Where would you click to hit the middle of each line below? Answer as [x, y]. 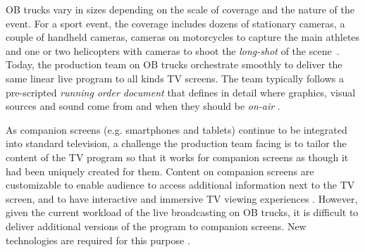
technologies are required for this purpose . [98, 240]
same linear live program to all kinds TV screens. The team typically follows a [175, 78]
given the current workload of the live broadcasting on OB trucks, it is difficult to [182, 212]
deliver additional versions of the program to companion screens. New [156, 226]
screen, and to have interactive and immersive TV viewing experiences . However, [182, 198]
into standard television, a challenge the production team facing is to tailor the [176, 143]
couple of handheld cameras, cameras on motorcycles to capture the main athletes [183, 37]
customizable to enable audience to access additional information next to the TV [180, 185]
